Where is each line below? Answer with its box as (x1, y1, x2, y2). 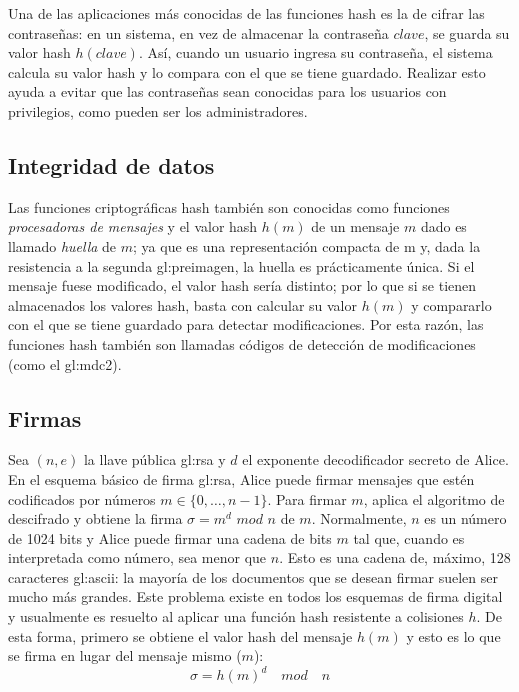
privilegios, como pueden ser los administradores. (8, 100, 308, 121)
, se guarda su (424, 22, 510, 43)
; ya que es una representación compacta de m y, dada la (133, 235, 481, 256)
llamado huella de (8, 235, 117, 256)
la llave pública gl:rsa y (83, 449, 226, 470)
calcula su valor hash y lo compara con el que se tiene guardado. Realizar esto (8, 61, 486, 82)
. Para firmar (267, 488, 347, 509)
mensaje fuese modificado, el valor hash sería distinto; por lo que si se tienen (8, 275, 477, 296)
